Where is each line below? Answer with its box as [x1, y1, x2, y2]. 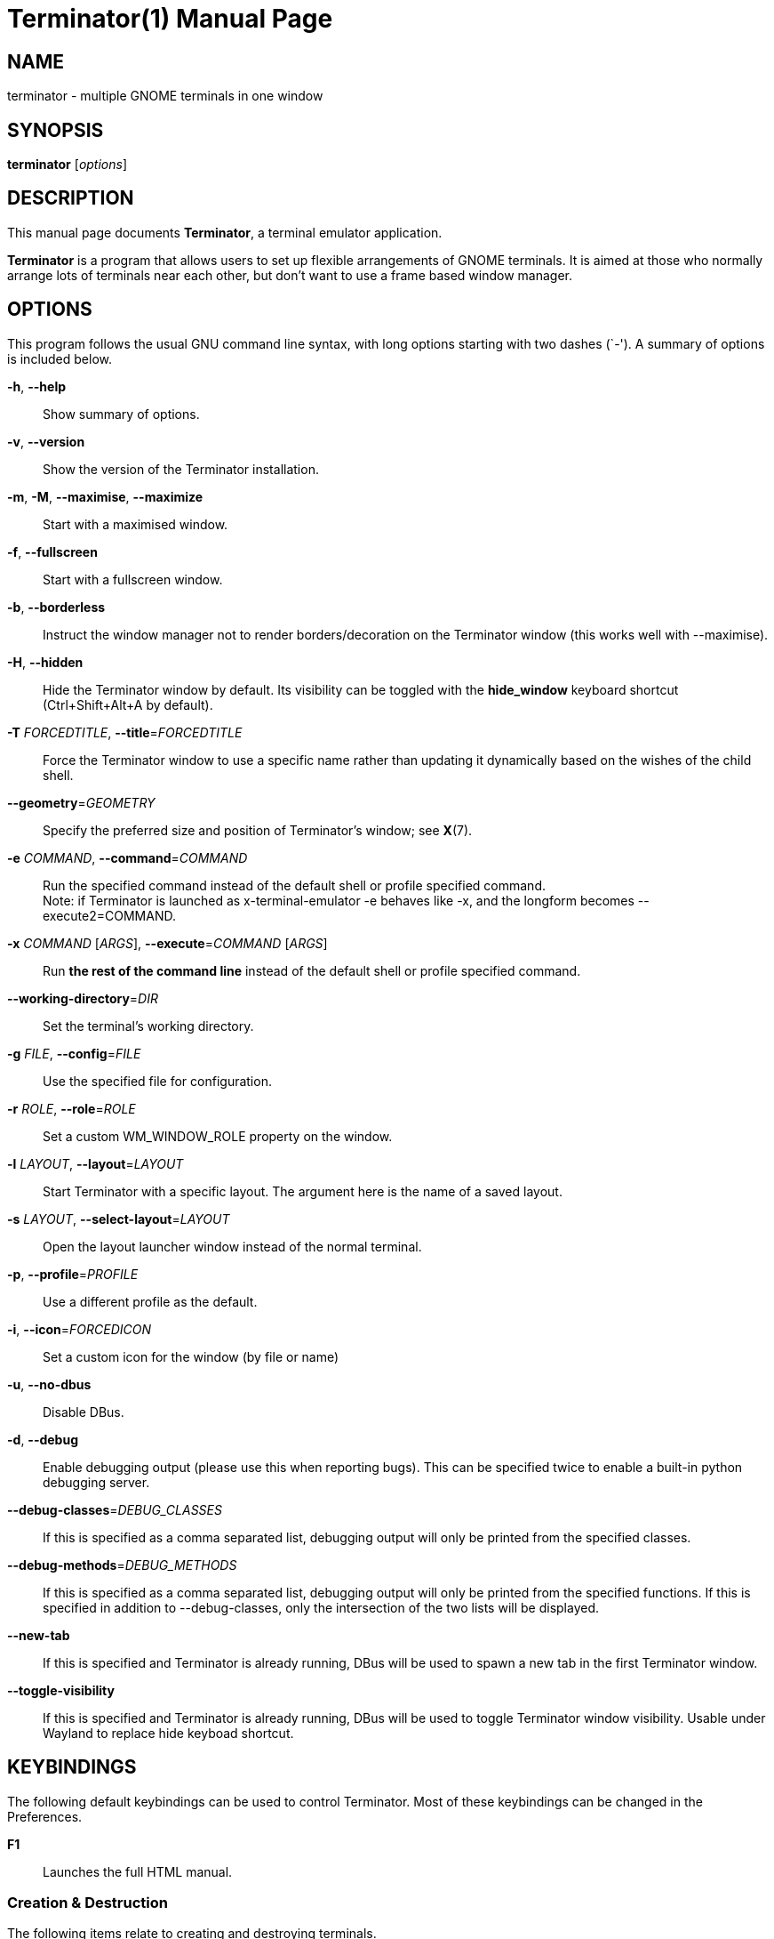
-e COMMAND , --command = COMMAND [7, 849, 248, 865]
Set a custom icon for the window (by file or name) [43, 1348, 339, 1364]
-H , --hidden [7, 654, 84, 670]
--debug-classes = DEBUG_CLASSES [7, 1501, 222, 1517]
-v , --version [7, 433, 85, 449]
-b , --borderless [7, 599, 106, 615]
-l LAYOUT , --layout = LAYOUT [7, 1155, 184, 1171]
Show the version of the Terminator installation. [43, 461, 319, 477]
